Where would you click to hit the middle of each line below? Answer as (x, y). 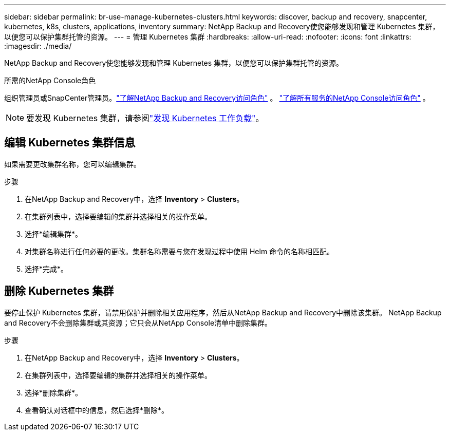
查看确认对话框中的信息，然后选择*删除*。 (97, 410)
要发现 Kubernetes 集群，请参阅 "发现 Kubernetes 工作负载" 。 (145, 118)
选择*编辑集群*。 (54, 234)
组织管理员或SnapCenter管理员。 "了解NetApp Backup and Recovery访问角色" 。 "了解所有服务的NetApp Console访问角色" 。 (217, 98)
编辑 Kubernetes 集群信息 (70, 143)
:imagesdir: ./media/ (38, 46)
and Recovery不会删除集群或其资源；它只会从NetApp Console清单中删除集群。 (138, 323)
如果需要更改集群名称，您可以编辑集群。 (72, 164)
